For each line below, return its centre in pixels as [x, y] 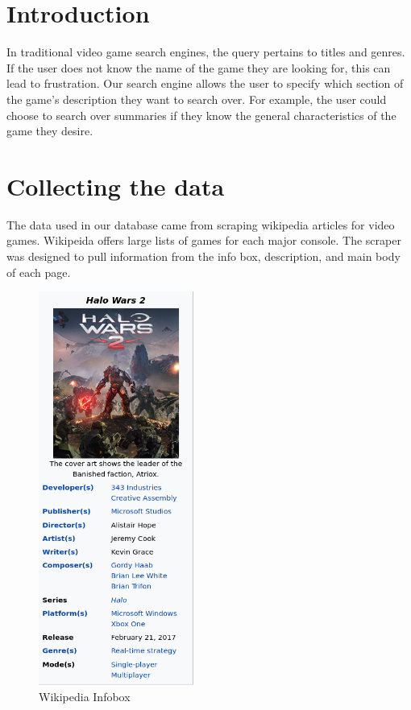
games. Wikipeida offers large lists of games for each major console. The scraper [204, 240]
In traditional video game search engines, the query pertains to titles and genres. [206, 52]
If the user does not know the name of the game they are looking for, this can [199, 67]
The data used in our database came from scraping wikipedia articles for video [201, 224]
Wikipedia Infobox [85, 696]
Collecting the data [116, 186]
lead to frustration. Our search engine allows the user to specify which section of [205, 83]
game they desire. [50, 131]
